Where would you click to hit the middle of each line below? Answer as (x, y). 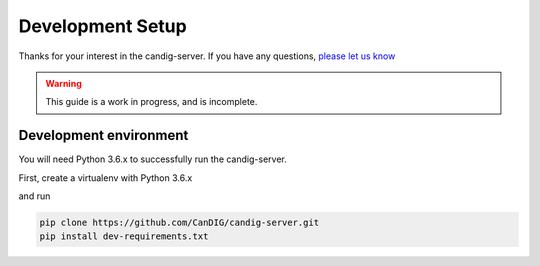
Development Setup (102, 26)
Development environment (103, 135)
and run (34, 196)
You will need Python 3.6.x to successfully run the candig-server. (152, 159)
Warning (63, 83)
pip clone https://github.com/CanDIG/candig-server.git (179, 222)
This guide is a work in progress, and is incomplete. (151, 102)
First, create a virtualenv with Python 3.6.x (105, 177)
